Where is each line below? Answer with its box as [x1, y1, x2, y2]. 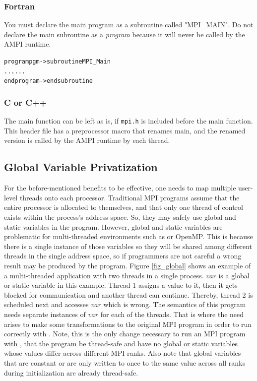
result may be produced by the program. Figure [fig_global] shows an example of [4, 260, 251, 270]
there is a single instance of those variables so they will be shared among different [4, 241, 252, 251]
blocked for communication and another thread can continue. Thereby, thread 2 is [4, 289, 253, 300]
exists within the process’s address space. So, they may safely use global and [4, 212, 236, 222]
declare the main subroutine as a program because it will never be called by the [4, 29, 245, 39]
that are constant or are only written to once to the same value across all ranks [4, 357, 245, 368]
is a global [218, 270, 250, 280]
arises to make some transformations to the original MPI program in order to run [4, 318, 252, 329]
